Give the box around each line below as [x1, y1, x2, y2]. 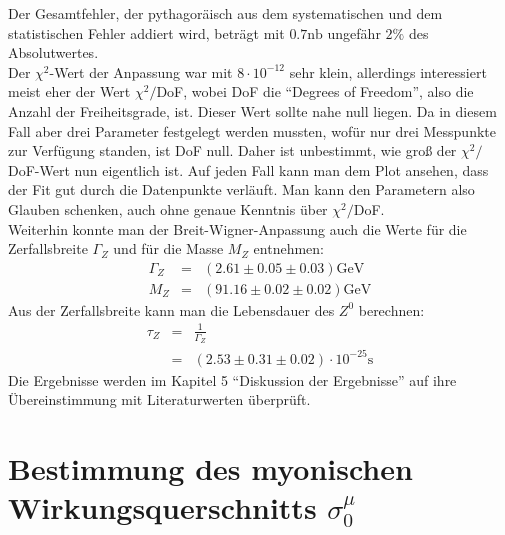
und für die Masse [113, 238, 224, 259]
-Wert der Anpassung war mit [49, 61, 233, 82]
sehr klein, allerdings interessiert [289, 61, 487, 82]
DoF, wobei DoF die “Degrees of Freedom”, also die [156, 81, 474, 102]
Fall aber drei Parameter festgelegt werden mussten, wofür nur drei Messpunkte [8, 120, 496, 141]
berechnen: [358, 299, 425, 320]
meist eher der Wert [8, 81, 131, 102]
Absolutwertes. [8, 42, 99, 63]
